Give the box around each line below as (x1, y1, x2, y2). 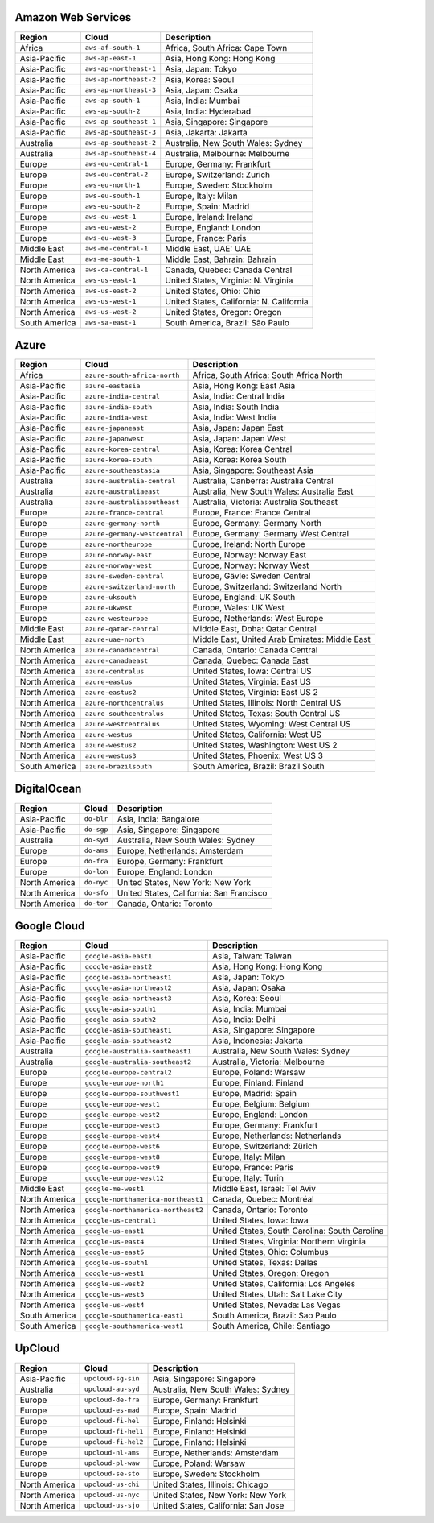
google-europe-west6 (84, 1142, 161, 1151)
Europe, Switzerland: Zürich (211, 1140, 317, 1152)
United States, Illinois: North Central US (192, 697, 342, 709)
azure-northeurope (84, 540, 153, 548)
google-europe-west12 (84, 1173, 164, 1182)
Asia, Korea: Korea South (192, 454, 287, 466)
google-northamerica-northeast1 (84, 1194, 204, 1203)
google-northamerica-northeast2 (84, 1205, 204, 1214)
